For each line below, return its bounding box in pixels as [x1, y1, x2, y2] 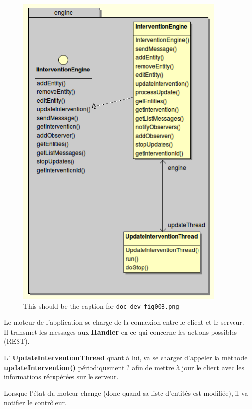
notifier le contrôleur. [4, 397, 67, 408]
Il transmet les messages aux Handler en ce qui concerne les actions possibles [4, 326, 237, 337]
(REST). [4, 336, 30, 346]
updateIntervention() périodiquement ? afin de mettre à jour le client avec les [4, 362, 245, 372]
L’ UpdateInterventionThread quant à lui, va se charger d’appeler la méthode [4, 353, 248, 363]
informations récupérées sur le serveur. [4, 372, 119, 382]
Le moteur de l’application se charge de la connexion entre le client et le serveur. [4, 317, 244, 327]
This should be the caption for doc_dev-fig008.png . [23, 301, 181, 311]
